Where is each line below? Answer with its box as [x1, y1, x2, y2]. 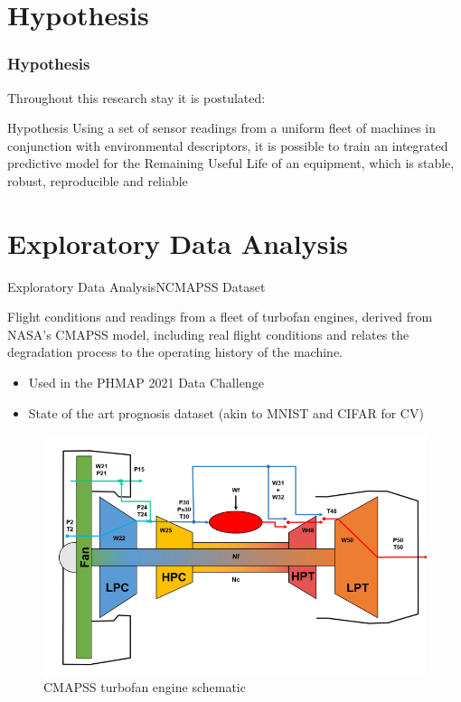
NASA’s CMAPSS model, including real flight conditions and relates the [7, 324, 409, 343]
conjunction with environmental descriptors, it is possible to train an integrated [7, 136, 448, 154]
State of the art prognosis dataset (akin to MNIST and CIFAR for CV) [28, 403, 424, 422]
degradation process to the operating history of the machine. [7, 342, 343, 361]
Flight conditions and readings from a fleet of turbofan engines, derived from [7, 307, 433, 326]
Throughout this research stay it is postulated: [7, 88, 266, 107]
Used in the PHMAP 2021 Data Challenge [28, 373, 264, 392]
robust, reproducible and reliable [7, 171, 188, 190]
